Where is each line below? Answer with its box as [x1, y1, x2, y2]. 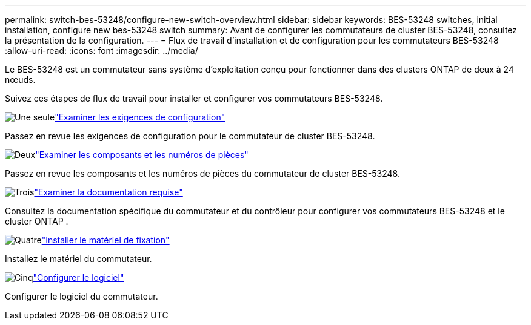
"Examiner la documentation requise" [34, 187, 183, 197]
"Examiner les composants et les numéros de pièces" [35, 149, 249, 160]
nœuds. [5, 74, 36, 85]
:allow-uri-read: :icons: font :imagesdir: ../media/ [5, 45, 198, 56]
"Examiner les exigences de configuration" [55, 112, 225, 122]
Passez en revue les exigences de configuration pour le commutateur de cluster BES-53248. [5, 131, 375, 141]
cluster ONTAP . [5, 216, 68, 226]
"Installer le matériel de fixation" [41, 235, 170, 245]
